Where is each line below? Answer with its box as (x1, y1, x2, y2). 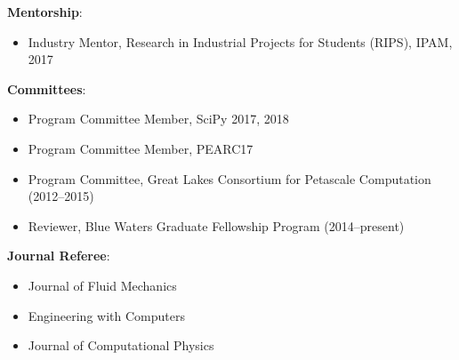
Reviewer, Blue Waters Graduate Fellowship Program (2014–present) (28, 216, 405, 235)
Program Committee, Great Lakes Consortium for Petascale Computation (28, 169, 431, 188)
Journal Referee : (7, 246, 110, 265)
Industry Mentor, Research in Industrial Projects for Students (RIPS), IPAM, (28, 32, 453, 51)
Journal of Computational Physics (28, 336, 214, 355)
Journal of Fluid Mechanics (28, 276, 177, 294)
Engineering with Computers (28, 306, 185, 324)
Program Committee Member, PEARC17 (28, 139, 254, 157)
